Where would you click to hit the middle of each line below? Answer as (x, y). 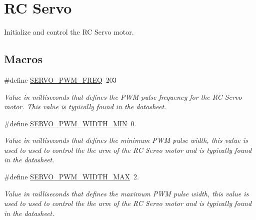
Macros (23, 59)
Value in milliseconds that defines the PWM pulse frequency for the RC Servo (123, 96)
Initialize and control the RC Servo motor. (69, 32)
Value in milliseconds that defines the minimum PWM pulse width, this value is (126, 140)
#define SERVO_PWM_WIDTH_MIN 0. (70, 123)
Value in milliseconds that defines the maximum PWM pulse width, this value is (126, 193)
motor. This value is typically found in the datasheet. (85, 106)
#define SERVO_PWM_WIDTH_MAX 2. (71, 177)
